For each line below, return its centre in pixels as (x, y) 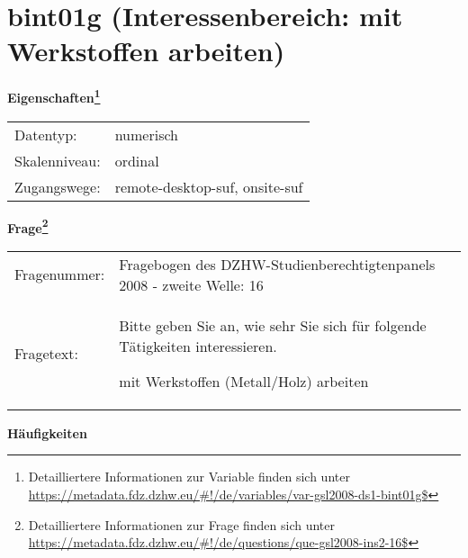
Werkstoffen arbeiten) (146, 51)
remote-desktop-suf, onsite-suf (209, 186)
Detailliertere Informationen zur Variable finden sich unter (189, 477)
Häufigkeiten (47, 432)
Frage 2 (28, 226)
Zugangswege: (58, 186)
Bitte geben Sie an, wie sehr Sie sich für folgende (273, 325)
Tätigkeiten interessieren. (198, 346)
